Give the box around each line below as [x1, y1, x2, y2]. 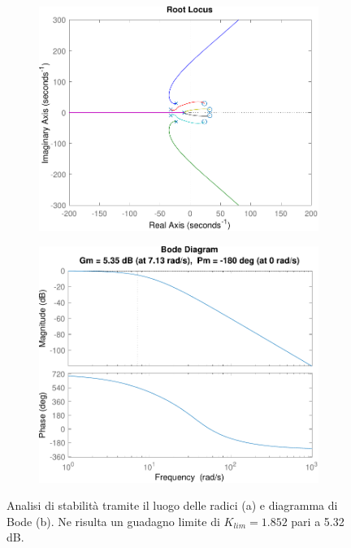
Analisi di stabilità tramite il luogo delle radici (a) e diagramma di [6, 497, 338, 514]
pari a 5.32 [291, 512, 344, 529]
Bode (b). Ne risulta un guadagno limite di [6, 512, 220, 529]
